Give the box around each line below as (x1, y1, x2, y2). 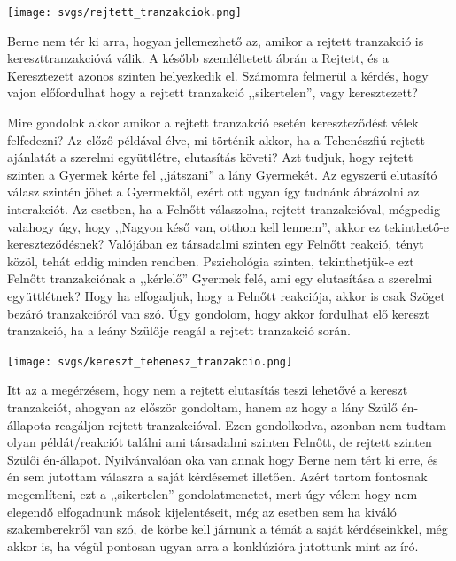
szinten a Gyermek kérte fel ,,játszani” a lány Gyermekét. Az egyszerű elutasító (7, 165, 437, 183)
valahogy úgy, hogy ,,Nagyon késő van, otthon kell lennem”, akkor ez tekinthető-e (7, 217, 450, 235)
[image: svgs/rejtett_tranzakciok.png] (7, 6, 242, 19)
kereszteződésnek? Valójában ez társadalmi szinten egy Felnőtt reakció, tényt (7, 234, 424, 253)
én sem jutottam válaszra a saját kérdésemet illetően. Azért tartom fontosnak (7, 467, 428, 486)
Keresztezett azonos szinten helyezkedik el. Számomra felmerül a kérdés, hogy (7, 65, 429, 84)
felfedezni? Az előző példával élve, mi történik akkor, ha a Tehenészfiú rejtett (7, 130, 425, 149)
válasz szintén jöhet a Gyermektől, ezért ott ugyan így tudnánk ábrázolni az (7, 182, 420, 201)
